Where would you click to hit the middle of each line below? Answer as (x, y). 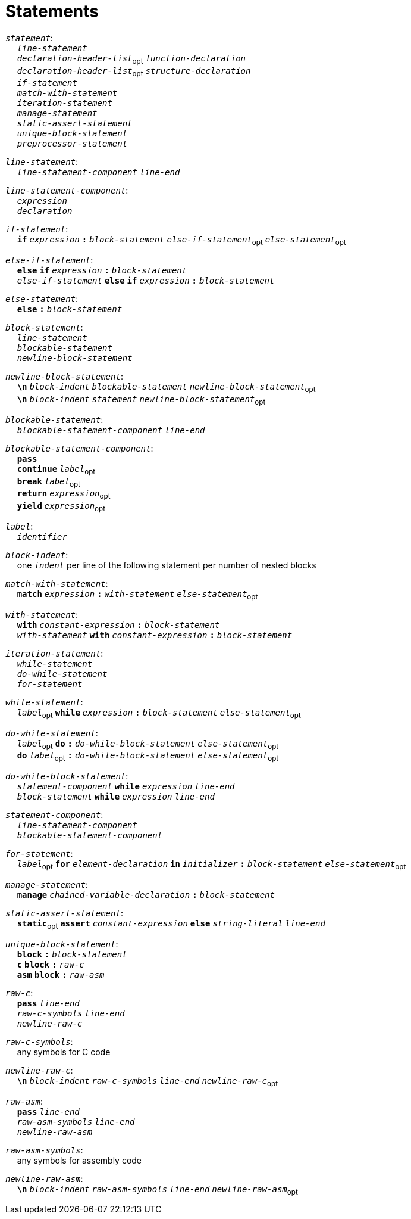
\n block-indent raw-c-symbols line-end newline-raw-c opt (147, 1082)
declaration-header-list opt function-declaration (131, 59)
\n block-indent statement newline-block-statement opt (141, 400)
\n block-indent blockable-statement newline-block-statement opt (166, 388)
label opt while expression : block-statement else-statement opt (159, 713)
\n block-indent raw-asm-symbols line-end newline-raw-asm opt (157, 1190)
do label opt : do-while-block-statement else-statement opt (148, 757)
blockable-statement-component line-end (111, 430)
